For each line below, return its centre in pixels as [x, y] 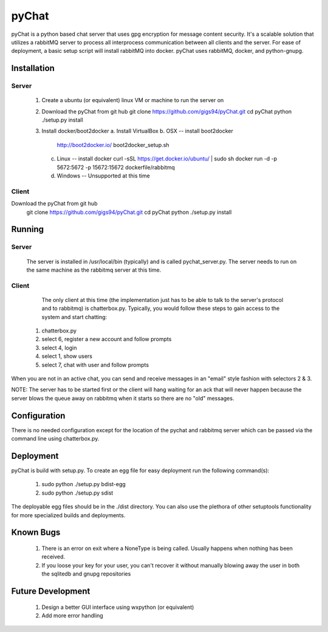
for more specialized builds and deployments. [68, 515]
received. [53, 557]
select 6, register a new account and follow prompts [107, 339]
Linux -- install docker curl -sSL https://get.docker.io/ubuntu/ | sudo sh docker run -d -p [167, 159]
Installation [33, 68]
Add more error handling [72, 615]
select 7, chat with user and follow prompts [95, 365]
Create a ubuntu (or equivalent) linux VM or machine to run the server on [133, 100]
